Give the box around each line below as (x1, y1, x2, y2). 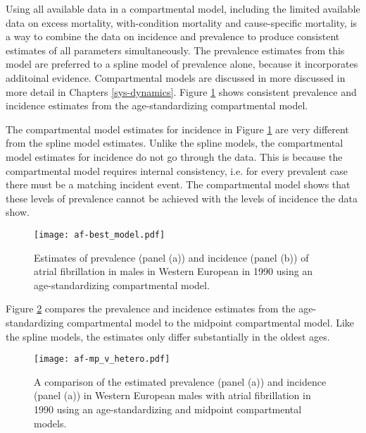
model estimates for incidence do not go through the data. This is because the (6, 149, 343, 164)
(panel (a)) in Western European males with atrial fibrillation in (34, 388, 311, 403)
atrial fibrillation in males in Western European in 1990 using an (34, 264, 313, 279)
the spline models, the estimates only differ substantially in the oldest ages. (6, 329, 330, 343)
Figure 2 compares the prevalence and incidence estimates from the (6, 301, 296, 316)
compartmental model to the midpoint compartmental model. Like (67, 315, 355, 329)
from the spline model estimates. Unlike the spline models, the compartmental (6, 135, 343, 150)
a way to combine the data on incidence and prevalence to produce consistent (6, 29, 340, 44)
